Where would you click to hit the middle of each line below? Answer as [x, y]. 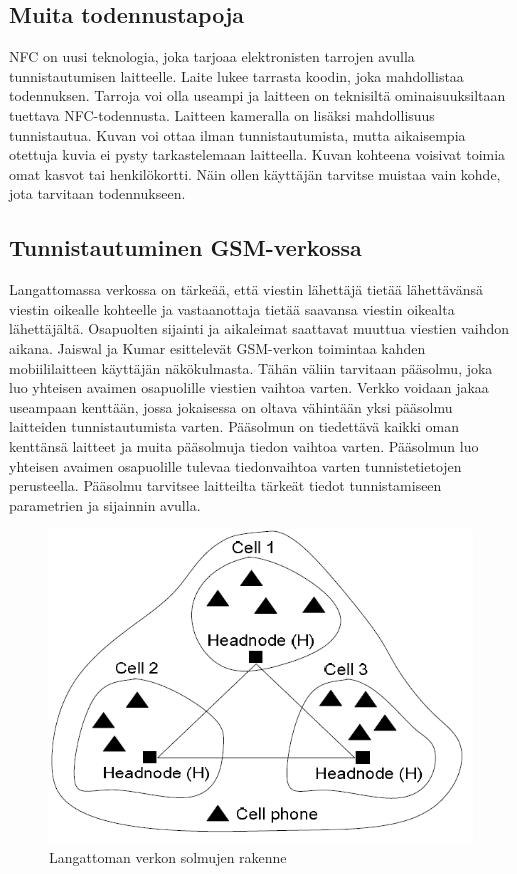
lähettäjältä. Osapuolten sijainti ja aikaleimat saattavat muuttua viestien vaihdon [259, 328]
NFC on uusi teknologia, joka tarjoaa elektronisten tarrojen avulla [212, 56]
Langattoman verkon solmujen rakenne [168, 856]
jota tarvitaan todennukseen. [97, 193]
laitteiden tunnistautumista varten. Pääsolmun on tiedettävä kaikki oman [234, 426]
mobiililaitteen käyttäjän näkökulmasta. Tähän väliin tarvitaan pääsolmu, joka [251, 367]
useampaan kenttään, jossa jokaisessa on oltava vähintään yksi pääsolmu [231, 406]
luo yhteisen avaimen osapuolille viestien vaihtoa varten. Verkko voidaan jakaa [249, 387]
